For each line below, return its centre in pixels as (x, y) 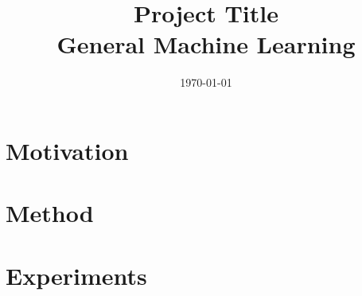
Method (50, 213)
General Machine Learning (206, 44)
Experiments (76, 275)
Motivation (67, 150)
